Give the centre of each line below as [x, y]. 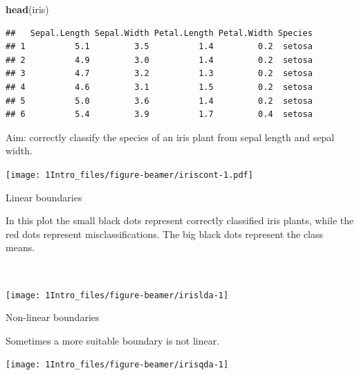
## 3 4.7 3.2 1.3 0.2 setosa [159, 74]
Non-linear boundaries [53, 317]
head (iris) [27, 9]
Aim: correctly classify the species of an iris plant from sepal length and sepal [170, 137]
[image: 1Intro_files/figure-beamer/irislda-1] [117, 295]
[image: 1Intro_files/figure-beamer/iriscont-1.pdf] [129, 175]
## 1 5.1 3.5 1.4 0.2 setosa [159, 47]
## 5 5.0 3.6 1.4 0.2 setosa [159, 101]
